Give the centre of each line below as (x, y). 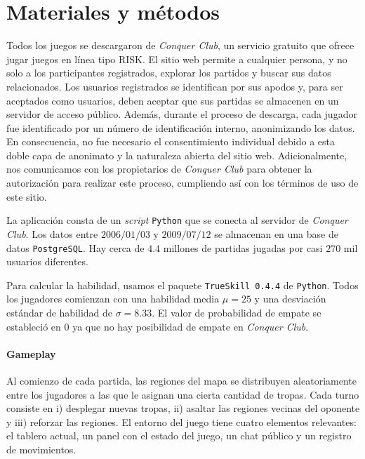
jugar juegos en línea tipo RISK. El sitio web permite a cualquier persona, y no (177, 59)
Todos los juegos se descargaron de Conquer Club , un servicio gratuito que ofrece (180, 45)
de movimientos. (41, 449)
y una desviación (290, 299)
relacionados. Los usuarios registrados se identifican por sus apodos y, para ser (175, 86)
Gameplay (31, 353)
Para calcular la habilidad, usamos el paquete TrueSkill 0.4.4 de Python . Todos (182, 285)
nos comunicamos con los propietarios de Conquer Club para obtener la (159, 169)
